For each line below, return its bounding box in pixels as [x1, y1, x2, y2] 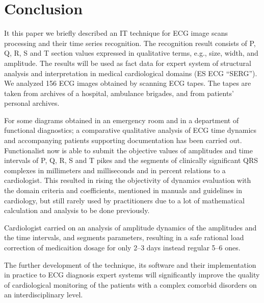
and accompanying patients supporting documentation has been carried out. [4, 135, 242, 146]
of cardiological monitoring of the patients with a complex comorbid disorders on [4, 279, 257, 290]
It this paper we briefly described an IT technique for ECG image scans [4, 28, 228, 38]
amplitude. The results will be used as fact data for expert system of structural [4, 57, 251, 68]
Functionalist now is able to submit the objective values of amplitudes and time [4, 145, 253, 155]
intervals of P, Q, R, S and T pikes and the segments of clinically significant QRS [4, 155, 258, 166]
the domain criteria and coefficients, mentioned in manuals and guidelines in [4, 185, 242, 196]
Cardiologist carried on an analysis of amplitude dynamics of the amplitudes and [4, 222, 257, 232]
